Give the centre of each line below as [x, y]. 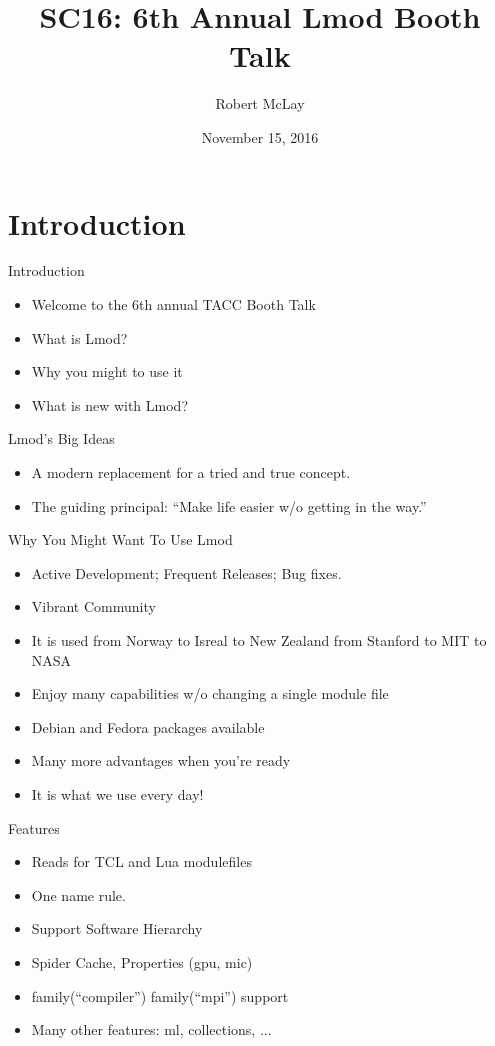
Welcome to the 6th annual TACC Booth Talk [173, 304]
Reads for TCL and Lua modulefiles [141, 861]
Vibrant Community [93, 606]
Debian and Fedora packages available [148, 726]
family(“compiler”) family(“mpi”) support [160, 995]
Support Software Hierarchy [117, 928]
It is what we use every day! [117, 793]
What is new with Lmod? [110, 404]
